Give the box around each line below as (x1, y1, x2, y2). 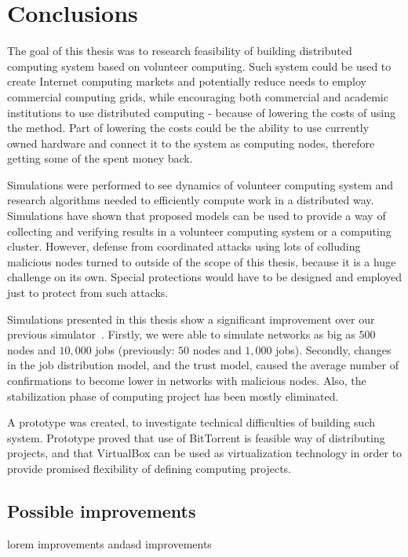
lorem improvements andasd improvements (7, 535, 212, 552)
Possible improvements (7, 498, 196, 522)
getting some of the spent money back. (7, 150, 193, 167)
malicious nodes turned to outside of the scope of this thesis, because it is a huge (7, 253, 396, 269)
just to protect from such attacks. (7, 284, 169, 301)
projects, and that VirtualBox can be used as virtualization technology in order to (7, 445, 403, 461)
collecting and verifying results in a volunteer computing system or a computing (7, 222, 392, 239)
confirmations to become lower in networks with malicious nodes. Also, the (7, 372, 366, 388)
